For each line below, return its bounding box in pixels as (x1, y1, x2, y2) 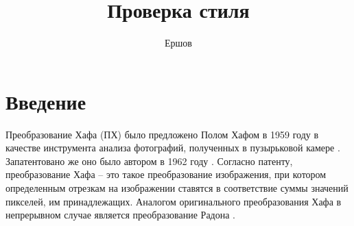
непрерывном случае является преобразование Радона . (5, 208, 236, 222)
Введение (5, 87, 86, 115)
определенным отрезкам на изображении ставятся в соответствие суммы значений (5, 181, 349, 195)
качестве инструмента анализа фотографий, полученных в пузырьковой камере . (5, 140, 340, 155)
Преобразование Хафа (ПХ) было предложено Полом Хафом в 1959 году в (5, 127, 319, 141)
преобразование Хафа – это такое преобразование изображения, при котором (5, 167, 327, 181)
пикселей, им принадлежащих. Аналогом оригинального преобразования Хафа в (5, 194, 342, 208)
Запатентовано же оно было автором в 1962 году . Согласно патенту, (5, 153, 293, 168)
